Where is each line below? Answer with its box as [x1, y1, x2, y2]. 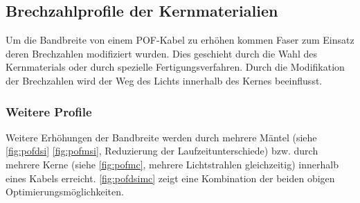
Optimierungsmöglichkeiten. [6, 184, 124, 199]
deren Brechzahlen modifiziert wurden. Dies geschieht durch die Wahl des [6, 46, 317, 60]
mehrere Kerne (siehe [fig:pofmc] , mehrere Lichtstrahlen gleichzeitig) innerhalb [6, 157, 339, 171]
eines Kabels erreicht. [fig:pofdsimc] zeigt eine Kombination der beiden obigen [6, 170, 335, 185]
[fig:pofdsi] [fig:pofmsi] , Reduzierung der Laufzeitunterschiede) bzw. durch [6, 143, 318, 158]
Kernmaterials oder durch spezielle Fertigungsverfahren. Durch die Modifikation [6, 60, 345, 74]
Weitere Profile [6, 103, 92, 120]
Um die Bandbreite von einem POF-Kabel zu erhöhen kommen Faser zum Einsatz [6, 33, 354, 47]
